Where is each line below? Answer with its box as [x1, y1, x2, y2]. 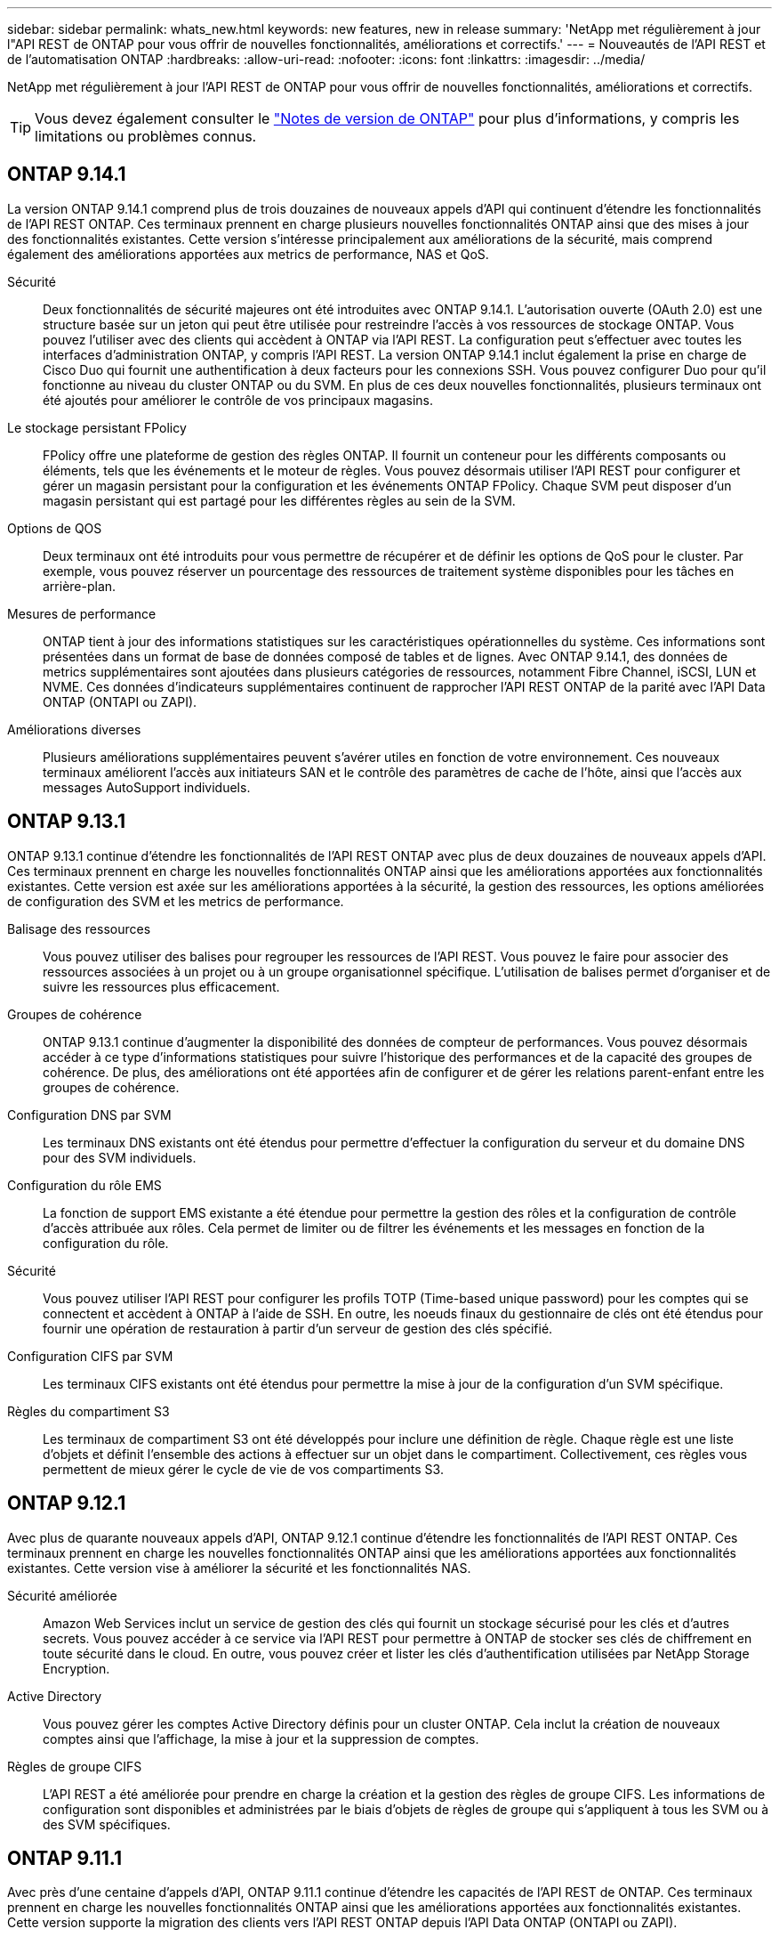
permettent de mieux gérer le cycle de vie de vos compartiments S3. [43, 1461, 444, 1477]
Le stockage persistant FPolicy [7, 419, 187, 435]
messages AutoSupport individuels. [43, 779, 251, 795]
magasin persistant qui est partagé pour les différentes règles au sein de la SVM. [43, 492, 516, 508]
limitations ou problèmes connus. [35, 127, 257, 145]
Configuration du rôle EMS [7, 1177, 162, 1193]
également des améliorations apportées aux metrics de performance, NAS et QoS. [7, 246, 489, 262]
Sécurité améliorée [7, 1587, 117, 1603]
